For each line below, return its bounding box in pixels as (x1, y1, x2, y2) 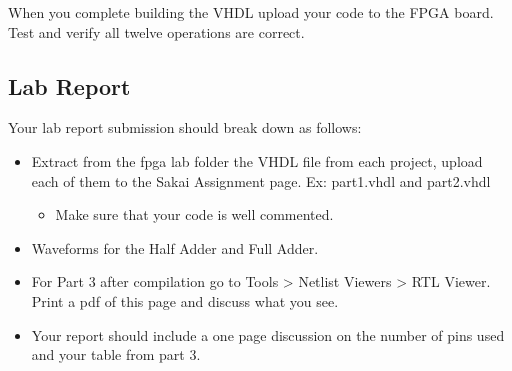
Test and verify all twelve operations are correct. (8, 21, 305, 42)
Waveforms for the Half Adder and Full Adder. (31, 237, 319, 258)
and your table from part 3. (31, 344, 201, 365)
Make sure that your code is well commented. (55, 204, 334, 225)
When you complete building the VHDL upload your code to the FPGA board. (8, 2, 494, 22)
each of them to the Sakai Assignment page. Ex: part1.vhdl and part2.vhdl (31, 170, 491, 191)
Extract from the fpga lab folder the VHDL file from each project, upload (31, 150, 483, 171)
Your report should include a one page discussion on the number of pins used (31, 324, 505, 345)
